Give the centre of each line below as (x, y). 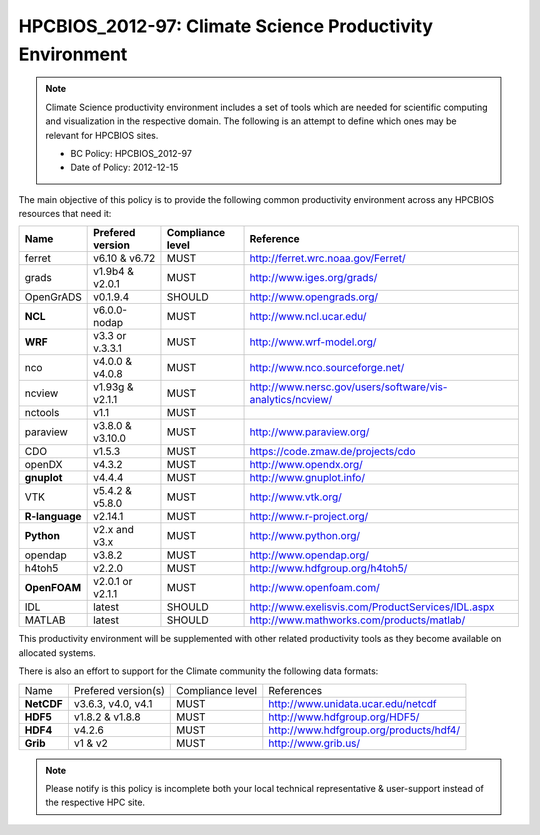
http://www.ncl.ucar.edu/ (308, 317)
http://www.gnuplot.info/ (307, 478)
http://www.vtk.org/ (295, 497)
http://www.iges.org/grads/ (313, 278)
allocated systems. (57, 652)
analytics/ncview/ (291, 400)
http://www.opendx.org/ (306, 465)
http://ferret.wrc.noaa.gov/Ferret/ (328, 258)
